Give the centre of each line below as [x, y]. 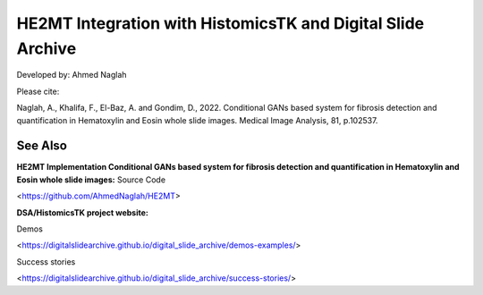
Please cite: [38, 91]
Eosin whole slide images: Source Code [91, 180]
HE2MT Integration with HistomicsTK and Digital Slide [220, 23]
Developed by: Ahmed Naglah [72, 75]
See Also [42, 146]
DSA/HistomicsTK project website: [83, 212]
